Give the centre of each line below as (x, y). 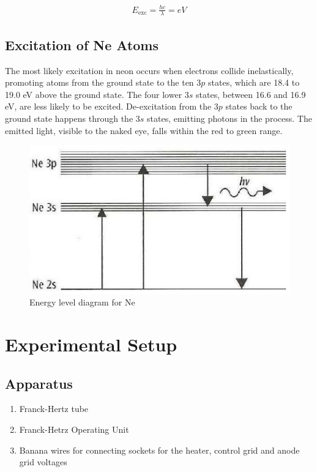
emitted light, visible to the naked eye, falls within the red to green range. (144, 130)
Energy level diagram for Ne (82, 302)
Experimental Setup (91, 344)
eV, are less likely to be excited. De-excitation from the (108, 106)
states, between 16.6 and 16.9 (251, 94)
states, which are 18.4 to (254, 82)
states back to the (259, 106)
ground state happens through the (69, 118)
